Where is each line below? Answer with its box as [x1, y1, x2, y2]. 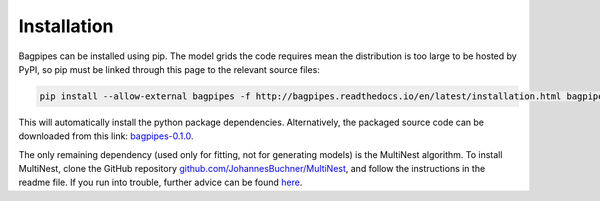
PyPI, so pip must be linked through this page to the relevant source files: [18, 63, 320, 75]
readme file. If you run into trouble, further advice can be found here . [18, 176, 303, 189]
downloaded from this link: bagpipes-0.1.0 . [18, 130, 194, 142]
